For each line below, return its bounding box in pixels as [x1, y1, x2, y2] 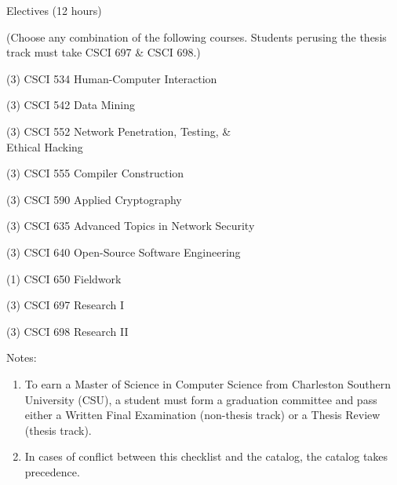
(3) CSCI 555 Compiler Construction [6, 165, 184, 181]
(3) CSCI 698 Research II [6, 323, 129, 339]
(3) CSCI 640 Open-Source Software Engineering [6, 243, 241, 260]
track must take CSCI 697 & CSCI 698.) [6, 44, 201, 60]
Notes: [6, 349, 37, 366]
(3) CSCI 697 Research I [6, 297, 124, 313]
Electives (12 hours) [6, 2, 102, 18]
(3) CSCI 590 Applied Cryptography [6, 191, 182, 207]
